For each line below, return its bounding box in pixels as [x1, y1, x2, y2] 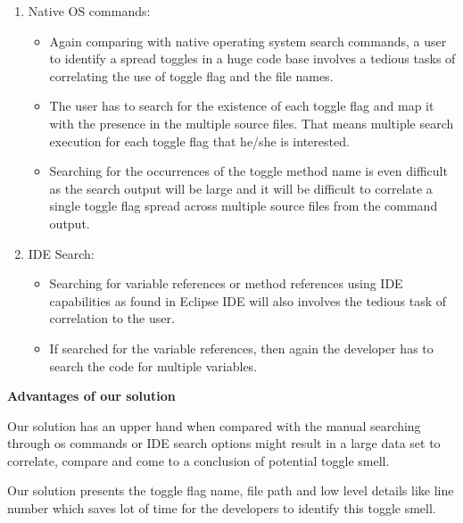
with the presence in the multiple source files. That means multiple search [49, 113, 454, 132]
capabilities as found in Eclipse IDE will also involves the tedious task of [49, 291, 447, 310]
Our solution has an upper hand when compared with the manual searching [7, 416, 421, 435]
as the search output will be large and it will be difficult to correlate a [49, 178, 433, 197]
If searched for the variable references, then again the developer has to [49, 338, 434, 357]
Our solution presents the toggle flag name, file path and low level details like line [7, 481, 454, 500]
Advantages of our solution [7, 386, 176, 405]
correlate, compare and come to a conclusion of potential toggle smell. [7, 451, 390, 469]
